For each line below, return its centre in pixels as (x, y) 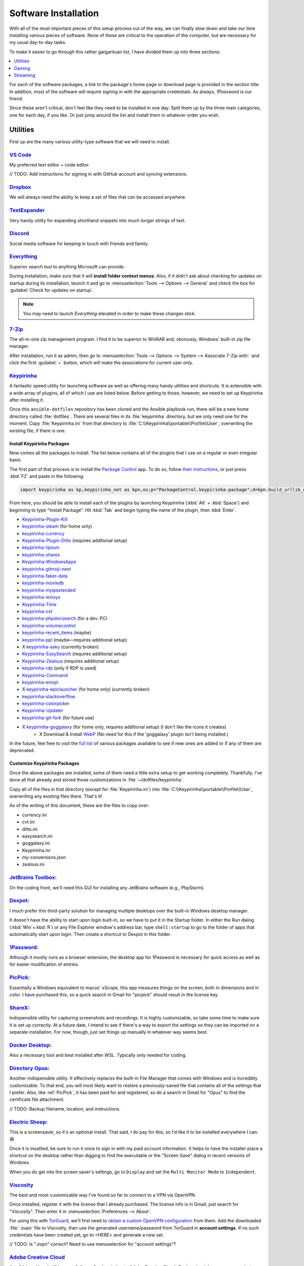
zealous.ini (33, 864)
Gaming (22, 68)
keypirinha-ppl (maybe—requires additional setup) (75, 640)
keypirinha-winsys (41, 597)
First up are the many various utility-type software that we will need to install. (90, 141)
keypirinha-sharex (41, 555)
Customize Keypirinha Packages (44, 763)
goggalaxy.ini (36, 843)
